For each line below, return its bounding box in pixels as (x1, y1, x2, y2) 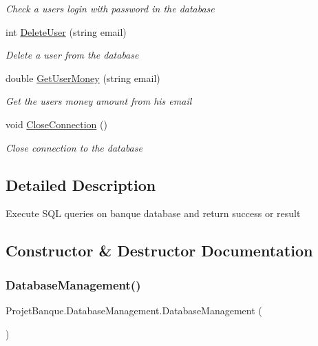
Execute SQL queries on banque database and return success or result (6, 206, 301, 221)
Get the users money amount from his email (6, 94, 192, 108)
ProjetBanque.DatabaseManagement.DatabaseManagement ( (6, 303, 262, 317)
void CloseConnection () (6, 116, 107, 131)
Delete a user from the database (6, 48, 139, 62)
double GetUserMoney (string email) (6, 70, 160, 85)
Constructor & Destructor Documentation (6, 240, 313, 261)
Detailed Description (6, 174, 156, 195)
